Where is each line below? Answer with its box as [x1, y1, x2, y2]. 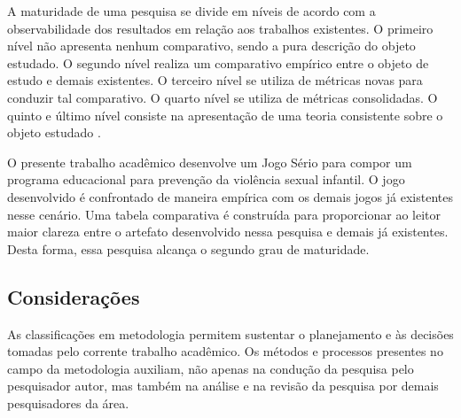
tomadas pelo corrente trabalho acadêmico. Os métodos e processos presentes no [7, 342, 443, 360]
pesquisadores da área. [7, 393, 129, 412]
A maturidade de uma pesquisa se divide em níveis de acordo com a [7, 2, 376, 19]
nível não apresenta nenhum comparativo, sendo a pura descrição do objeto [7, 36, 416, 55]
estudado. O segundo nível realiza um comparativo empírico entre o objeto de [7, 53, 429, 72]
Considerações [7, 283, 140, 310]
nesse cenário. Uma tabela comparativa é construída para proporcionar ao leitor [7, 205, 441, 223]
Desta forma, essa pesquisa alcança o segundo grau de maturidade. [7, 239, 370, 258]
